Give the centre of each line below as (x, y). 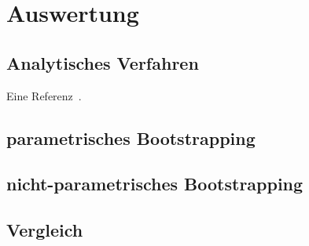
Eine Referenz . (44, 95)
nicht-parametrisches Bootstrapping (155, 184)
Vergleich (45, 230)
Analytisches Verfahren (103, 62)
